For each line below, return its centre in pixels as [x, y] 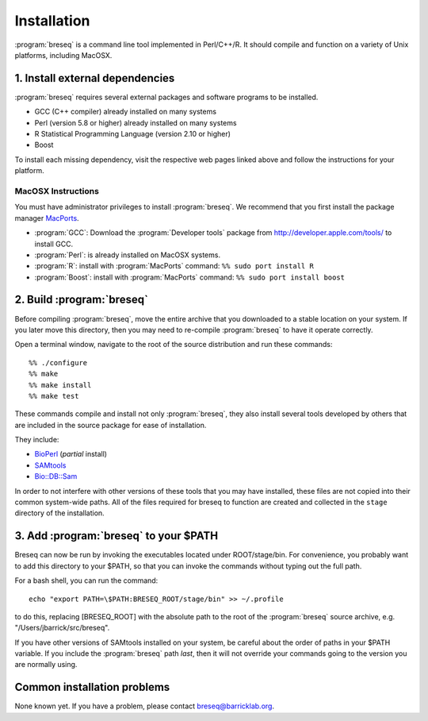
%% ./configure [58, 362]
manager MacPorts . [47, 218]
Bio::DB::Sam [56, 476]
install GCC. [54, 244]
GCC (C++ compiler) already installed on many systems [126, 112]
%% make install [60, 385]
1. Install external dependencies [95, 78]
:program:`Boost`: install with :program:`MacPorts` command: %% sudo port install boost [189, 277]
